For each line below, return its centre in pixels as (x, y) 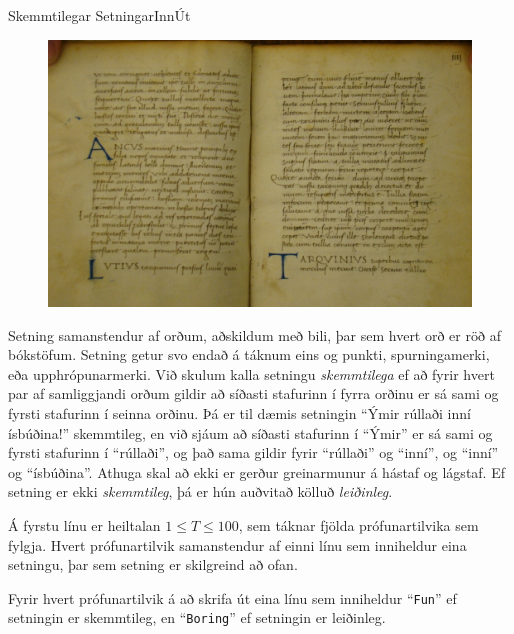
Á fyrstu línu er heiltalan (84, 525)
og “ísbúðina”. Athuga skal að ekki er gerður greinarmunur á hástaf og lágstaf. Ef (256, 471)
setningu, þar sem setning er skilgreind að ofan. (153, 564)
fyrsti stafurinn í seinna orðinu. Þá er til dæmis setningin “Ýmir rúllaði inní (239, 413)
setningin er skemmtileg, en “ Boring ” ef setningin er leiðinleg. (197, 617)
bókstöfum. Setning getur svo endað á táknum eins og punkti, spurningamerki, (249, 354)
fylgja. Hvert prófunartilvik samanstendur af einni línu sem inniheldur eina (237, 544)
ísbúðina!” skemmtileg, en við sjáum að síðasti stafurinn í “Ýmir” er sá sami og (250, 432)
